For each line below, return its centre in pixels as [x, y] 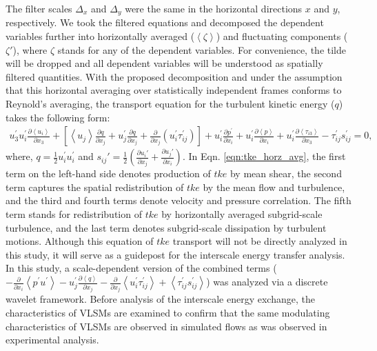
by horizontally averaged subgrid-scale [242, 214]
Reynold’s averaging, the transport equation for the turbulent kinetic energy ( [170, 104]
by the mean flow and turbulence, [274, 187]
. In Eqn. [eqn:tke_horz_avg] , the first [264, 156]
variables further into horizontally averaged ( [100, 36]
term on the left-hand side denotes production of [108, 173]
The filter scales [39, 8]
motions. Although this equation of [80, 241]
